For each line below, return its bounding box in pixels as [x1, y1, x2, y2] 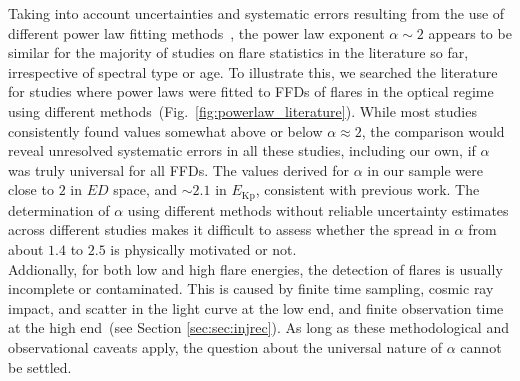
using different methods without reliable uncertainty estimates [127, 199, 509, 220]
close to [8, 179, 54, 200]
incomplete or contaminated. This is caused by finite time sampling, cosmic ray [8, 278, 494, 299]
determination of [8, 199, 110, 220]
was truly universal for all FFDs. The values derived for [8, 159, 349, 180]
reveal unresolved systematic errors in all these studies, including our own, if [8, 140, 476, 161]
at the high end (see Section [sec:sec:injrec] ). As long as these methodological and [8, 317, 509, 338]
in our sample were [367, 159, 483, 180]
